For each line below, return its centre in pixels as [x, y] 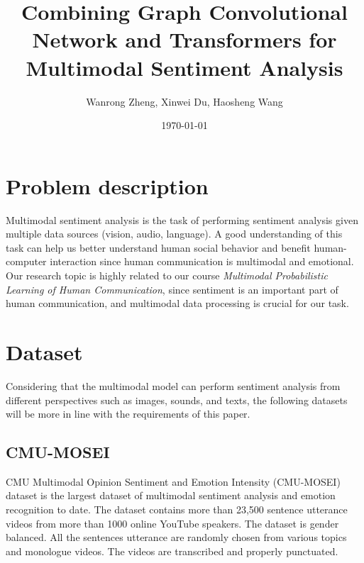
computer [26, 261]
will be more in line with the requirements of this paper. [128, 414]
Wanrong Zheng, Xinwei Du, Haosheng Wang [184, 101]
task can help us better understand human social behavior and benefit [158, 247]
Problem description [107, 185]
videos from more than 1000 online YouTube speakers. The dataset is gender [172, 523]
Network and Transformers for [184, 39]
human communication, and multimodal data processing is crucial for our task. [177, 303]
